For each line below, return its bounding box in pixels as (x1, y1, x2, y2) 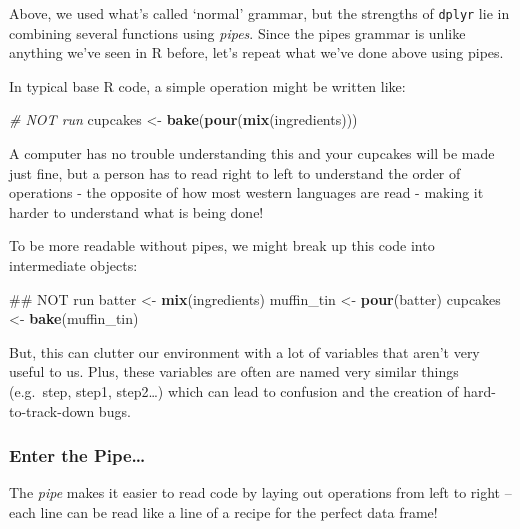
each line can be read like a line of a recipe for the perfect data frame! (9, 501, 438, 522)
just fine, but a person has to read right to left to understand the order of (9, 162, 461, 183)
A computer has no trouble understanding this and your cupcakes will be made (9, 143, 495, 164)
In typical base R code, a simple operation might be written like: (9, 75, 406, 96)
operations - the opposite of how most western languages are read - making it (9, 182, 484, 203)
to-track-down (9, 400, 95, 421)
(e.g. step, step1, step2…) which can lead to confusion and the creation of (9, 380, 459, 401)
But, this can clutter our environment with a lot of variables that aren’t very (9, 341, 480, 362)
